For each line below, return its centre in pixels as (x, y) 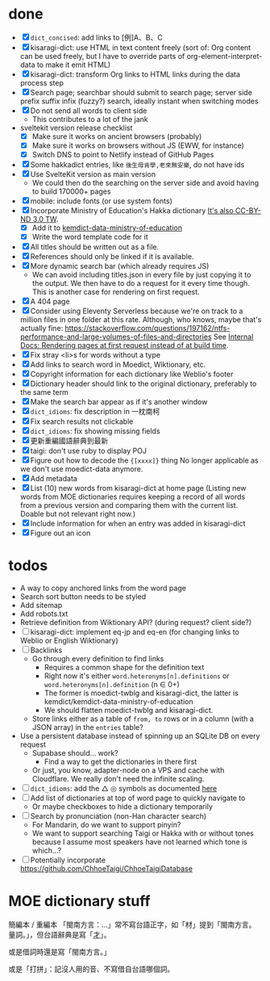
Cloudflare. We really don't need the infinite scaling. (118, 779)
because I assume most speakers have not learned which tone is (140, 842)
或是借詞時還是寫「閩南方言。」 (60, 952)
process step (42, 82)
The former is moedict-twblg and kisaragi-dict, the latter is (141, 693)
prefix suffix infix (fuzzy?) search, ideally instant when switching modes (139, 101)
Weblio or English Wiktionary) (69, 641)
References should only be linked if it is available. (112, 257)
